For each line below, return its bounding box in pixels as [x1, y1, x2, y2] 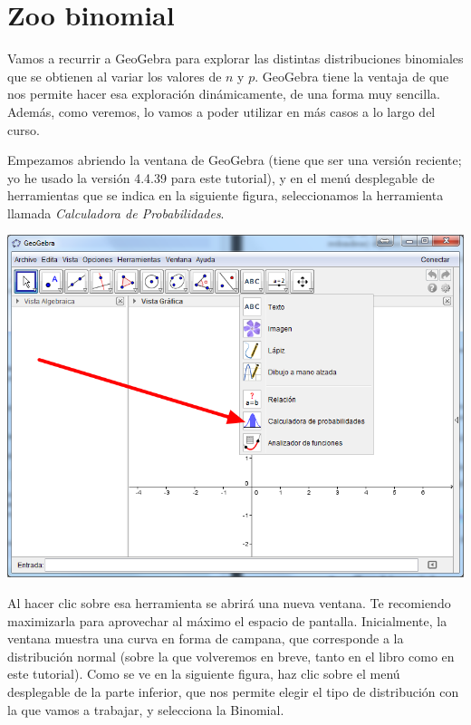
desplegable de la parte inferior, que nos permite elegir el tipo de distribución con [7, 682, 459, 701]
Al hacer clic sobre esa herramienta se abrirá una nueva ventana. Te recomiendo [7, 594, 451, 613]
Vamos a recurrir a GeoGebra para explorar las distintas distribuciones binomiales [7, 49, 464, 68]
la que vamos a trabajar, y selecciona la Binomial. [7, 700, 284, 719]
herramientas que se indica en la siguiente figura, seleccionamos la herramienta [7, 186, 444, 205]
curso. [7, 120, 40, 139]
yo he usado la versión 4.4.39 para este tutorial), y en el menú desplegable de [7, 168, 435, 187]
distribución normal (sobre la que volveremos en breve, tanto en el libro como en [7, 646, 455, 665]
